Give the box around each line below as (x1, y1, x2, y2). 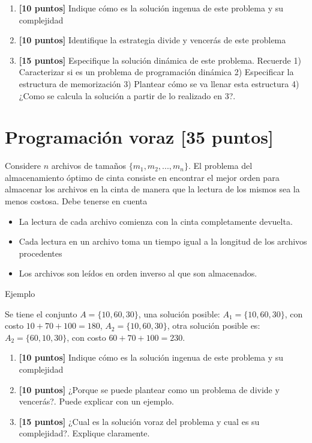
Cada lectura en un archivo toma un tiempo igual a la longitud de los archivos (19, 235, 307, 248)
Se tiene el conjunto (5, 307, 77, 320)
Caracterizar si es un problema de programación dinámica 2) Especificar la (19, 66, 294, 78)
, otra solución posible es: (167, 319, 260, 332)
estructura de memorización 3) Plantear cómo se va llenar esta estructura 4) (19, 77, 299, 90)
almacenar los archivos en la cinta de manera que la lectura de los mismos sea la (5, 183, 300, 195)
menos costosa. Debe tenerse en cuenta (5, 195, 148, 207)
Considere (5, 159, 41, 172)
